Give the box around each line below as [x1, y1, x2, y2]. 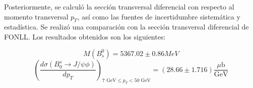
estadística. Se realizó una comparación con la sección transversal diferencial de [4, 21, 249, 32]
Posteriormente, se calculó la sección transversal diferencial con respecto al [4, 1, 234, 11]
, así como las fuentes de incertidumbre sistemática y [77, 11, 240, 21]
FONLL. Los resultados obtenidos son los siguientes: [4, 31, 166, 41]
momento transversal [4, 11, 69, 21]
